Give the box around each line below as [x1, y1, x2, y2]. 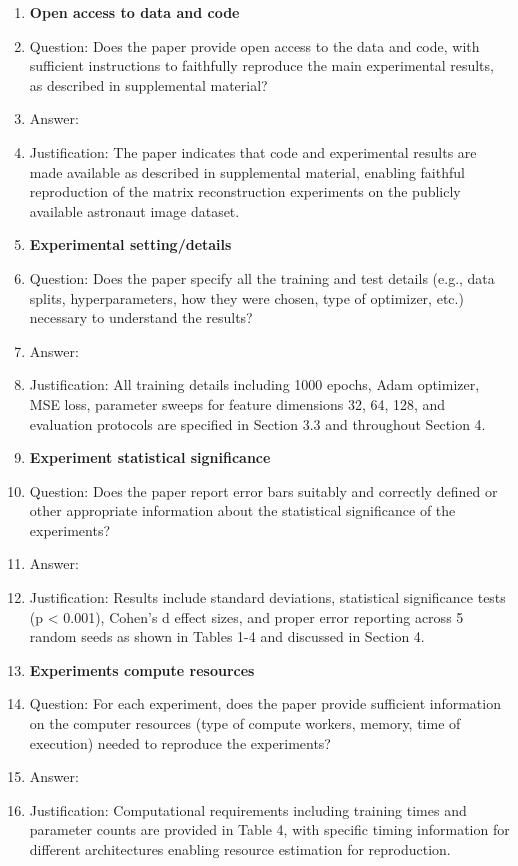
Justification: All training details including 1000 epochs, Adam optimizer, [29, 374, 480, 395]
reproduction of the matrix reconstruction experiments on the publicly [29, 181, 461, 202]
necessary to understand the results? [29, 307, 253, 328]
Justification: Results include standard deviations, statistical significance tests [29, 587, 506, 608]
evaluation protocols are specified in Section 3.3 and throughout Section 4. [29, 413, 486, 434]
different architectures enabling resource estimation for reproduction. [29, 839, 451, 859]
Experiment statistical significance [29, 447, 271, 468]
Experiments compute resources [29, 659, 255, 680]
